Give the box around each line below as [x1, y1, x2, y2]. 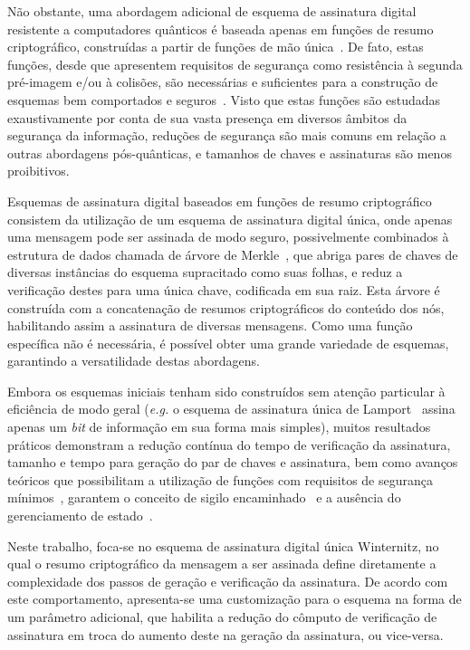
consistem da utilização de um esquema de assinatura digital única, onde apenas [7, 209, 453, 228]
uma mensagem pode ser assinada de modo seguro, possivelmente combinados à [7, 227, 449, 246]
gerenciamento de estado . [7, 506, 153, 525]
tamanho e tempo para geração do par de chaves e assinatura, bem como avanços [7, 453, 458, 472]
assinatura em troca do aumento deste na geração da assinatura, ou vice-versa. [7, 625, 444, 644]
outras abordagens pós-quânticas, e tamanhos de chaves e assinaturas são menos [7, 143, 452, 162]
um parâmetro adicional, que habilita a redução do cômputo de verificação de [7, 607, 437, 626]
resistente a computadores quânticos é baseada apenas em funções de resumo [7, 19, 434, 38]
